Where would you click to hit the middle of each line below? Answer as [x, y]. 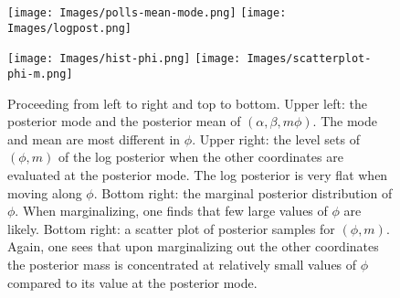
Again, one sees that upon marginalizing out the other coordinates [193, 246]
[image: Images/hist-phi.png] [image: [124, 59]
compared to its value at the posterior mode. [132, 282]
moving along [45, 192]
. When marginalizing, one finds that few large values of [171, 211]
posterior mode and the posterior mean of [124, 121]
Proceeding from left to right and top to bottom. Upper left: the [187, 103]
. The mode [345, 121]
